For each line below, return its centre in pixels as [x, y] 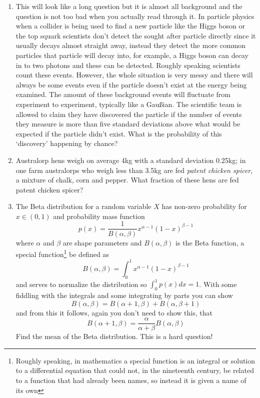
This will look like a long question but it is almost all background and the [129, 6]
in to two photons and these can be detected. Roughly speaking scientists [128, 65]
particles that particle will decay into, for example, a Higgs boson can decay [132, 55]
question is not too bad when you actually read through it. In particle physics [135, 16]
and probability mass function [99, 216]
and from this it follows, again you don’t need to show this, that [114, 312]
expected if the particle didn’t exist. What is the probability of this [119, 133]
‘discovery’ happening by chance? [67, 143]
